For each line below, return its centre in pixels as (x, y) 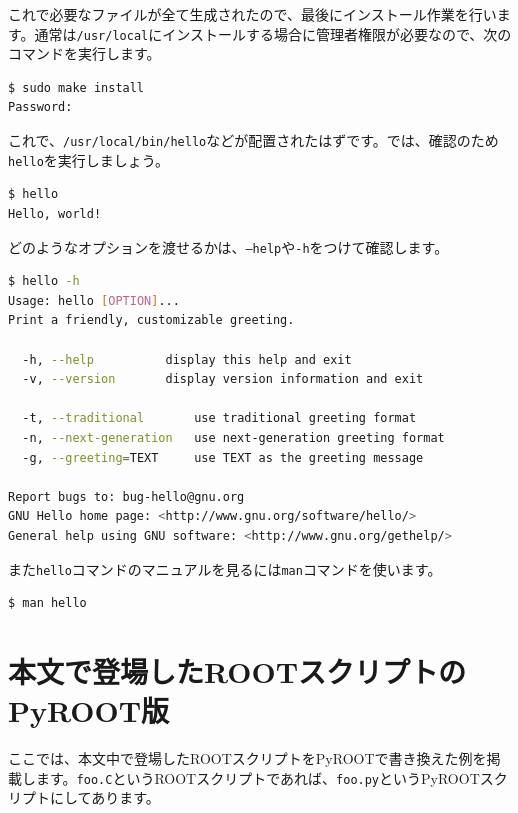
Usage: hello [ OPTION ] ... (94, 300)
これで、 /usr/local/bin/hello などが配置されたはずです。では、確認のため (253, 140)
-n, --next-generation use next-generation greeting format (233, 437)
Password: (40, 107)
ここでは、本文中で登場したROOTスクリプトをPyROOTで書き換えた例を (247, 758)
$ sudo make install (76, 87)
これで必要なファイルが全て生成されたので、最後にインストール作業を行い (252, 14)
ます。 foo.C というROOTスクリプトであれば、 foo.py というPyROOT (257, 777)
